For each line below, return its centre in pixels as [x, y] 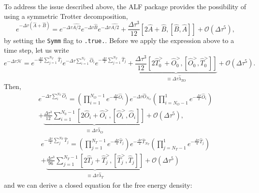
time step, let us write [36, 50]
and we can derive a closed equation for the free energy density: [98, 185]
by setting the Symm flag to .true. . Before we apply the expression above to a [119, 40]
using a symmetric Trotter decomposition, [66, 16]
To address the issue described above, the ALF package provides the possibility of [125, 6]
